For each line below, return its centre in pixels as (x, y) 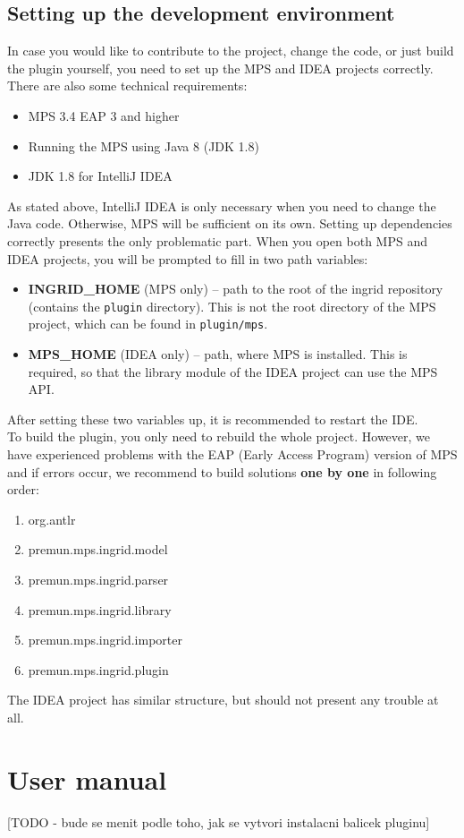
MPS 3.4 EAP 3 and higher (104, 115)
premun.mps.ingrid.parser (98, 579)
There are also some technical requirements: (127, 86)
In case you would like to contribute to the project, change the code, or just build (231, 51)
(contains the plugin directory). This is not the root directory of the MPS (232, 306)
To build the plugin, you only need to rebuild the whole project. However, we (219, 436)
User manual (87, 778)
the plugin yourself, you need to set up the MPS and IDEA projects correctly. (220, 68)
